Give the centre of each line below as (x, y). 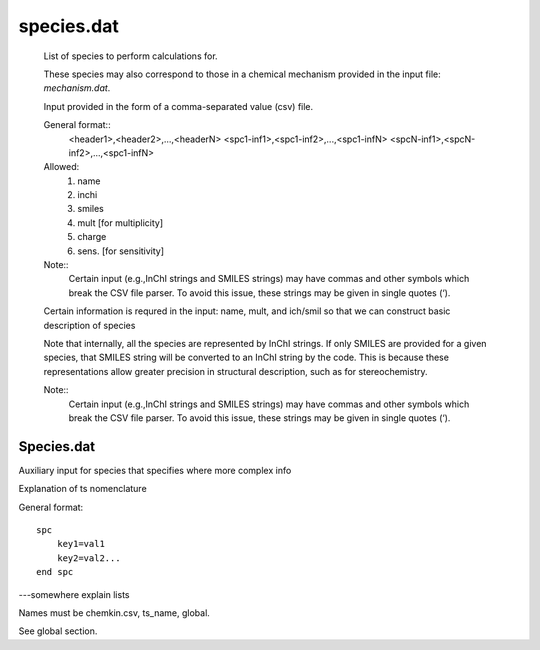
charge (92, 237)
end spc (55, 572)
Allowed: (61, 167)
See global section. (58, 631)
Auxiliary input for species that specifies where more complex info (155, 470)
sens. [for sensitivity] (121, 251)
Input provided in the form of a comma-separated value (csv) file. (178, 106)
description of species (89, 325)
